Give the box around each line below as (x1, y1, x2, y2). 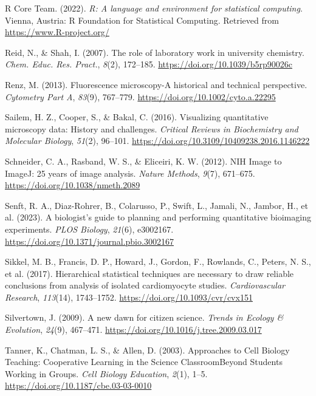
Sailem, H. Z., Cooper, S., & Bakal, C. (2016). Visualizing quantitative (5, 111, 269, 123)
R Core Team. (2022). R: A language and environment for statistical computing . (5, 2, 303, 14)
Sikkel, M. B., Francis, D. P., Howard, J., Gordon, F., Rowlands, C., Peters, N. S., (5, 255, 311, 268)
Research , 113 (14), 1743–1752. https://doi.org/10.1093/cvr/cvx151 (5, 290, 253, 303)
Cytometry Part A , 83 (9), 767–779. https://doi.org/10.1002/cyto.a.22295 (5, 90, 276, 103)
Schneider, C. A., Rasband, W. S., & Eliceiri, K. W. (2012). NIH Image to (5, 154, 282, 167)
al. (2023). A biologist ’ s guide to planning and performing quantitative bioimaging (5, 211, 311, 224)
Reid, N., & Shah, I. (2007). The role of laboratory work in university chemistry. (5, 46, 304, 58)
